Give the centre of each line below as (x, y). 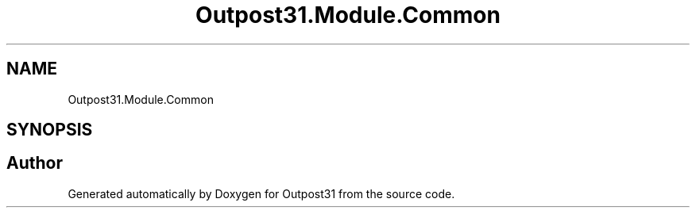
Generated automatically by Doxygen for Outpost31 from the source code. (261, 193)
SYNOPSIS (50, 130)
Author (35, 163)
